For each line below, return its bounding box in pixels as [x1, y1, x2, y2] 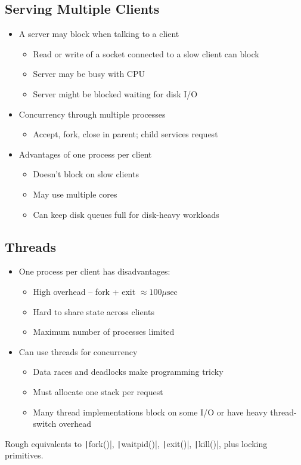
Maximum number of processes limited [33, 325, 175, 338]
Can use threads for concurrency [18, 345, 138, 358]
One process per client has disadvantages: [18, 265, 170, 278]
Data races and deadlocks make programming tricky [33, 365, 224, 378]
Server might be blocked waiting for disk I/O [33, 87, 198, 100]
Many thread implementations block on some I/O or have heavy [33, 405, 268, 418]
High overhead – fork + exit [33, 285, 136, 297]
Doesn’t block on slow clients [33, 168, 139, 180]
